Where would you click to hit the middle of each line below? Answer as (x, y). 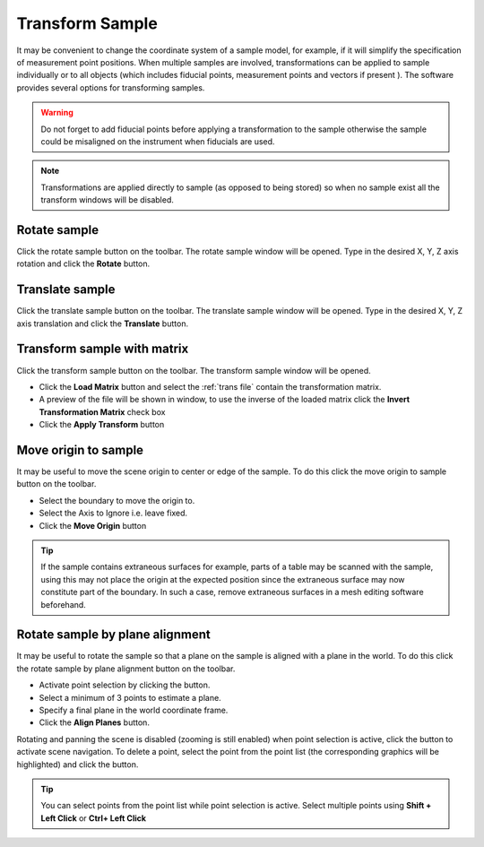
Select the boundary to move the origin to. (117, 500)
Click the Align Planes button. (94, 722)
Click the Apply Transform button (102, 425)
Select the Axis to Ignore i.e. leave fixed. (113, 513)
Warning (57, 113)
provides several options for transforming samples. (111, 87)
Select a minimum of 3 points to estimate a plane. (130, 697)
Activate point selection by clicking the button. (125, 685)
